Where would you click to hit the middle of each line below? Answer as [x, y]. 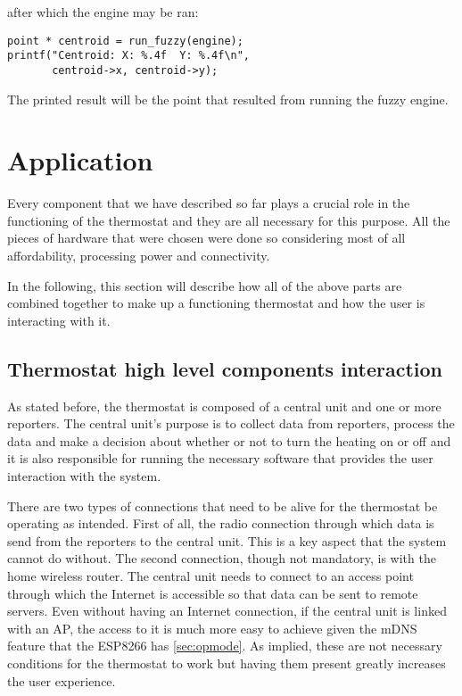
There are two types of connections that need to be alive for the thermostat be [223, 505]
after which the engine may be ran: [103, 12]
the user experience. [62, 680]
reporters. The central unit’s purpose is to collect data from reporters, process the [231, 423]
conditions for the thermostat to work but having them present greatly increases [227, 663]
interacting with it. [59, 320]
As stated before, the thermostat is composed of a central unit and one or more [224, 406]
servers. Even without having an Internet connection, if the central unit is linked [227, 611]
